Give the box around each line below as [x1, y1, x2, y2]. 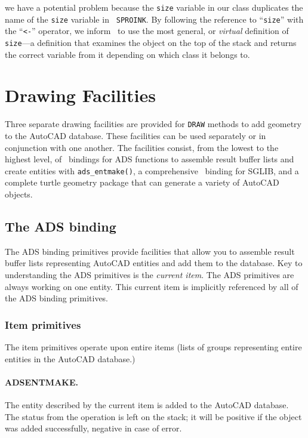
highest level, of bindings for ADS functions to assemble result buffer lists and [5, 153, 294, 165]
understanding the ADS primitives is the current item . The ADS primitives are [5, 269, 294, 281]
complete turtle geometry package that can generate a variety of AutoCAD [5, 176, 279, 189]
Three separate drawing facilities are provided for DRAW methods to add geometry [5, 118, 301, 130]
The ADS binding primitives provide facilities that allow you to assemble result [5, 245, 295, 257]
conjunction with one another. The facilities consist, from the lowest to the [5, 141, 279, 153]
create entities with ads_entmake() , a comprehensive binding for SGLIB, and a [5, 164, 299, 177]
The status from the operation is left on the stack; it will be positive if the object [5, 410, 302, 422]
